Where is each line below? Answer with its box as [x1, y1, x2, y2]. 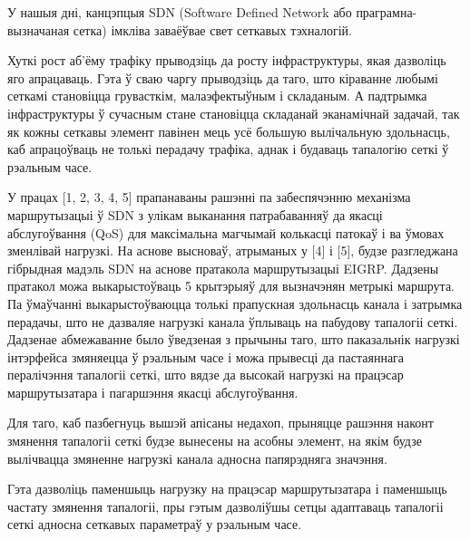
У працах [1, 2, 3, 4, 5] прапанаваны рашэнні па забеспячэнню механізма [7, 188, 411, 207]
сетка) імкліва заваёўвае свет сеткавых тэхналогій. [73, 20, 352, 39]
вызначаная [7, 20, 70, 39]
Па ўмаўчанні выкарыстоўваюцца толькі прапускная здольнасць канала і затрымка [7, 294, 463, 313]
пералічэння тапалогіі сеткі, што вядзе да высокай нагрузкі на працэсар [7, 365, 404, 384]
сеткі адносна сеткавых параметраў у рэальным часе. [7, 515, 302, 534]
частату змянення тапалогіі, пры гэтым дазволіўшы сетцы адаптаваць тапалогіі [7, 496, 444, 515]
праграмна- [356, 3, 417, 21]
